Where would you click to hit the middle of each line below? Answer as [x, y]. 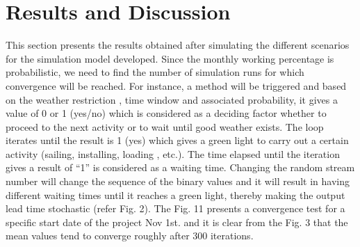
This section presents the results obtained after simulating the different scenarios [178, 45]
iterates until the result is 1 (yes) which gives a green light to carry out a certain [177, 140]
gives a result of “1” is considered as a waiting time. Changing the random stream [180, 167]
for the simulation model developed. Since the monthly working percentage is [170, 58]
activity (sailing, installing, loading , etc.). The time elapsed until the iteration [173, 153]
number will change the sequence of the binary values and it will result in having [178, 181]
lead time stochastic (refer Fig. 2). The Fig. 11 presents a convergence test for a [175, 208]
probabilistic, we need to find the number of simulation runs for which [155, 72]
